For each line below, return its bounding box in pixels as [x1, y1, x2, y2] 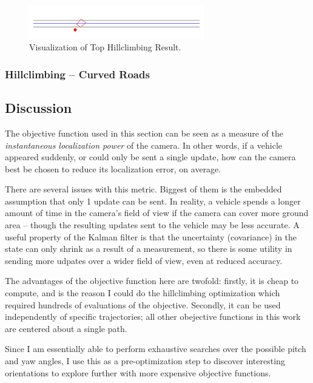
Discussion [5, 98, 72, 117]
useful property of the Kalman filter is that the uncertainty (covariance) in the [5, 230, 297, 243]
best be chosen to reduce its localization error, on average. [5, 162, 221, 175]
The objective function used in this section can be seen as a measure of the [5, 126, 283, 139]
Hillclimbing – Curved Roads [5, 66, 150, 81]
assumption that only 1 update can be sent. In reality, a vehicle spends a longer [5, 194, 301, 207]
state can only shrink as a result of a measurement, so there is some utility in [5, 242, 292, 255]
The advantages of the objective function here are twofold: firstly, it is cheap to [5, 274, 299, 287]
